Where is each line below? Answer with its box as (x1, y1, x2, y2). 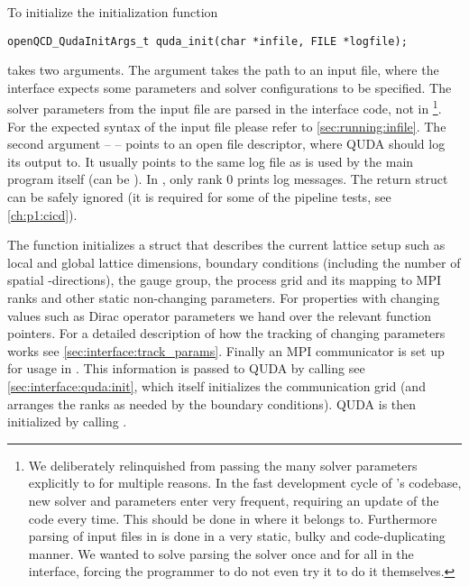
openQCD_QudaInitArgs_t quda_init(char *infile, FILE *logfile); (7, 34, 408, 48)
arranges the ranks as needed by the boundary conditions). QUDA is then (7, 394, 417, 413)
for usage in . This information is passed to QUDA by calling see (7, 359, 365, 378)
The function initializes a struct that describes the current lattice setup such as (7, 235, 446, 254)
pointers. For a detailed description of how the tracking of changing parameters (7, 324, 446, 343)
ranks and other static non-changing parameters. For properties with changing (7, 288, 440, 307)
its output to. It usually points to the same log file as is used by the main (7, 151, 414, 170)
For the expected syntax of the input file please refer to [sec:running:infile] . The (7, 116, 446, 135)
